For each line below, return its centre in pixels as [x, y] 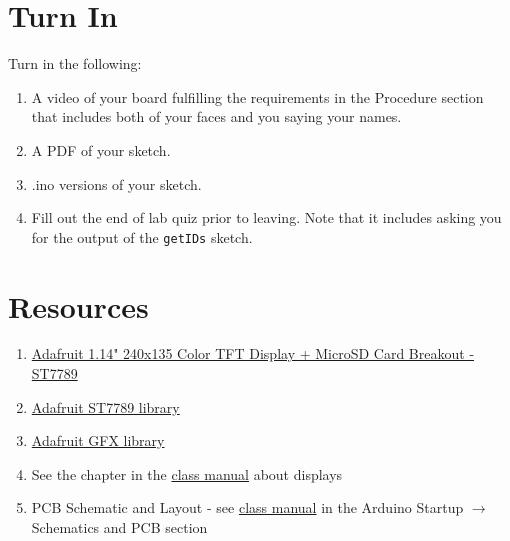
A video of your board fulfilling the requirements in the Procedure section [257, 96]
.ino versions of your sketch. [116, 183]
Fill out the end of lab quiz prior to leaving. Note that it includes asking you [266, 217]
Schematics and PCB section [119, 527]
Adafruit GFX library [98, 440]
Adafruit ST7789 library [105, 406]
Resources [78, 305]
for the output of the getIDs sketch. [142, 236]
